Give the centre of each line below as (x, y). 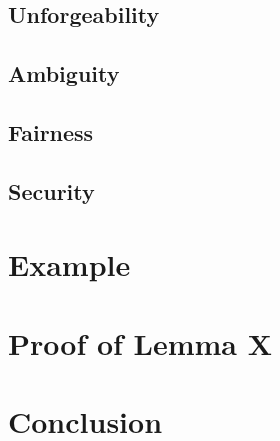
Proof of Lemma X (140, 342)
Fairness (51, 131)
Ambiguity (64, 73)
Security (51, 190)
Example (69, 264)
